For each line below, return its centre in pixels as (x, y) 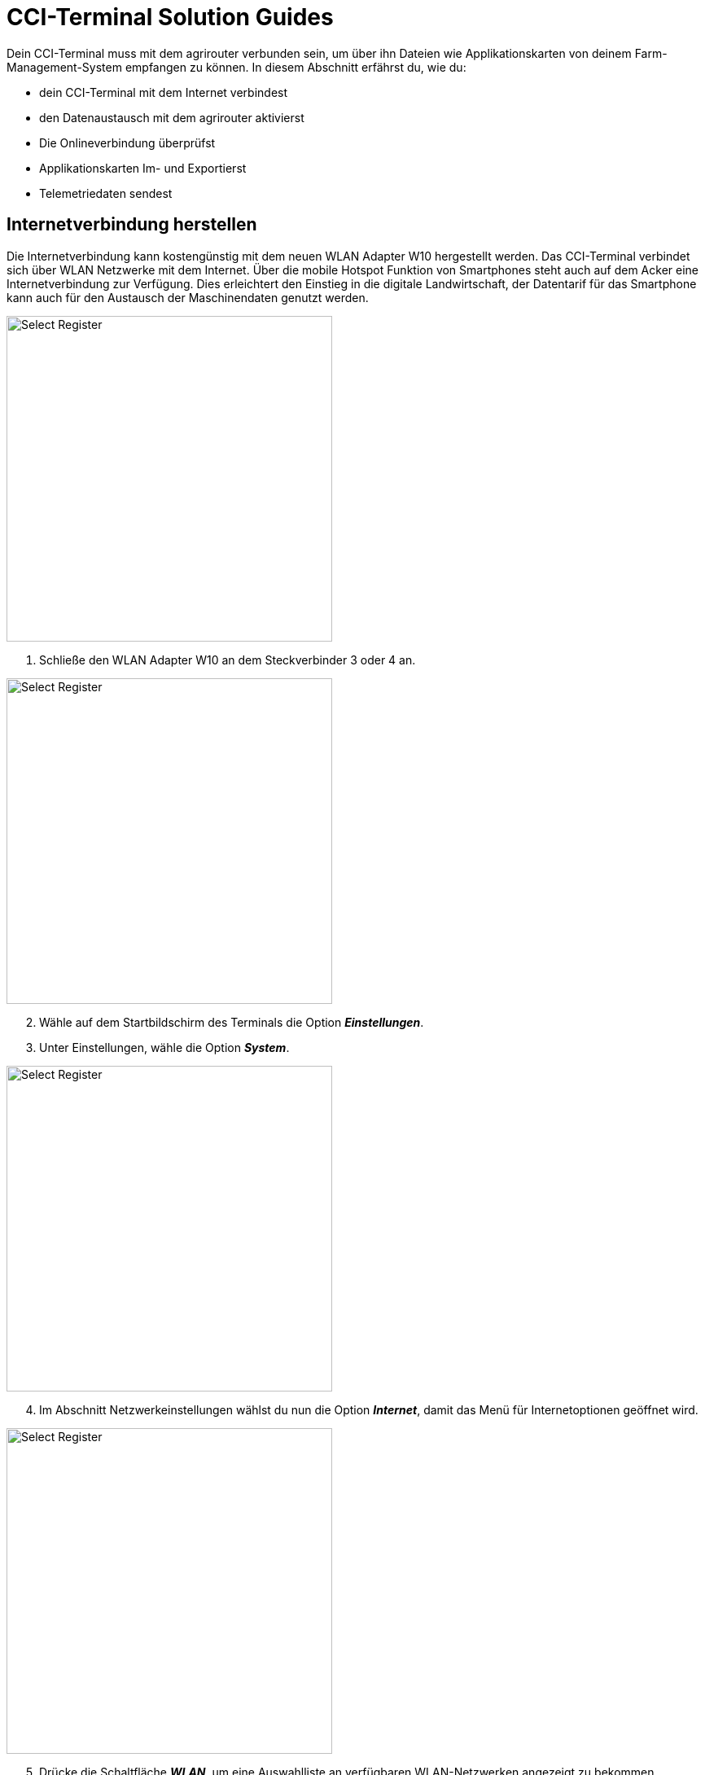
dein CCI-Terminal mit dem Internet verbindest (164, 92)
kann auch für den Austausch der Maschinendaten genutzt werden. (188, 297)
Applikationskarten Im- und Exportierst (143, 168)
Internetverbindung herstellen (132, 225)
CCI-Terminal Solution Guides (170, 17)
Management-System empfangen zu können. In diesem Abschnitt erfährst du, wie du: (236, 67)
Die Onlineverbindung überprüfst (127, 142)
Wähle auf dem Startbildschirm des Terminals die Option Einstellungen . (232, 1022)
